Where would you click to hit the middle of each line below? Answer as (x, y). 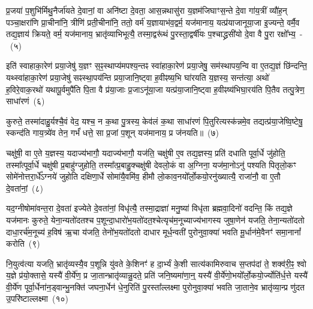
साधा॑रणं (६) (25, 101)
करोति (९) (23, 243)
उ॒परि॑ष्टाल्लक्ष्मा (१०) (37, 299)
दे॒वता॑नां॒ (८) (25, 188)
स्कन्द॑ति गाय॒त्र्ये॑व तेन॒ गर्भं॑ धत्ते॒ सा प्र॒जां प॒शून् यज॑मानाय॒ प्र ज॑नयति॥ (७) (113, 133)
